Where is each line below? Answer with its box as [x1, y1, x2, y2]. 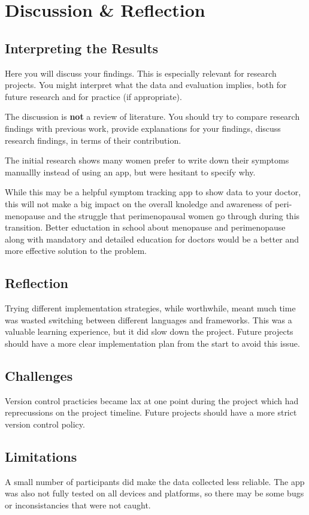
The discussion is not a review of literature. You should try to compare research [5, 110, 300, 123]
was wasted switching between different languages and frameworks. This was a [5, 313, 292, 326]
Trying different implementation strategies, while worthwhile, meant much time [5, 302, 296, 314]
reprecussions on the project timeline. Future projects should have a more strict [5, 406, 297, 419]
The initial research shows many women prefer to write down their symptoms [5, 154, 289, 166]
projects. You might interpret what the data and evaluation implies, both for [5, 78, 287, 91]
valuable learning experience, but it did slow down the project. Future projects [5, 325, 293, 338]
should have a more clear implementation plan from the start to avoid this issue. [5, 337, 300, 349]
